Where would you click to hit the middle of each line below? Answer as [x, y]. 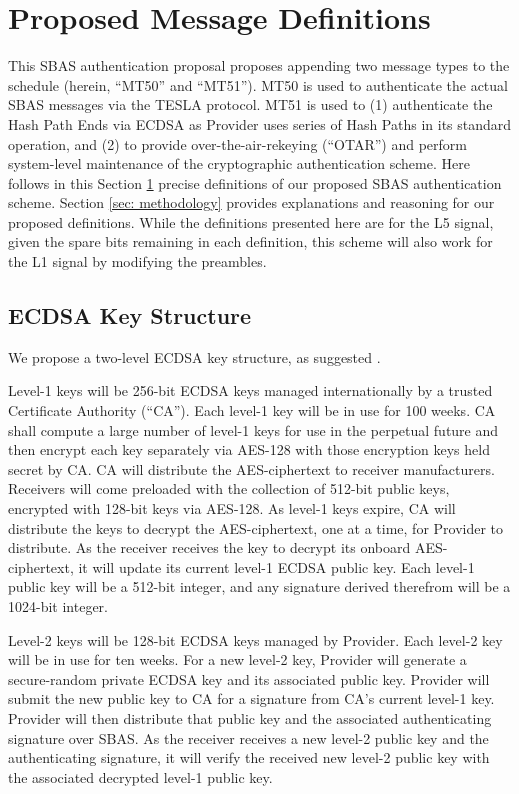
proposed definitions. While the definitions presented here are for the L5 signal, [251, 221]
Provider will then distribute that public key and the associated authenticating [250, 717]
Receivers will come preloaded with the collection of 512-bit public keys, [229, 488]
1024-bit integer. [58, 605]
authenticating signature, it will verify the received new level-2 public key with [249, 757]
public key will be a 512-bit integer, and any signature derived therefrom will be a [259, 586]
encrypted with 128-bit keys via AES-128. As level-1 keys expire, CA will [232, 508]
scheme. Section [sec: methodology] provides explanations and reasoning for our [251, 202]
